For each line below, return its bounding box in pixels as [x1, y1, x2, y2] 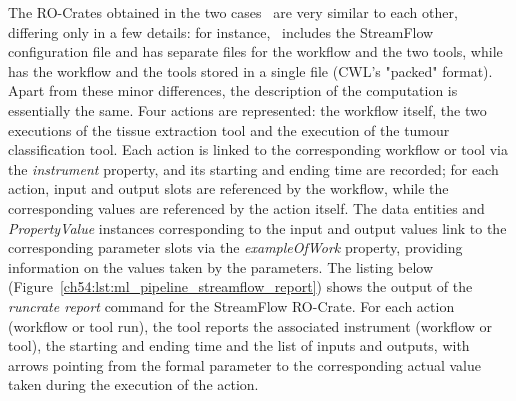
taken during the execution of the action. [8, 374, 259, 395]
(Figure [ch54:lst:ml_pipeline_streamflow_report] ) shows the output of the [8, 276, 473, 297]
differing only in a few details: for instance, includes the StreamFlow [8, 21, 434, 42]
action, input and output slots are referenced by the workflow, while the [8, 178, 449, 199]
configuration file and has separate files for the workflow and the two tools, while [8, 41, 503, 62]
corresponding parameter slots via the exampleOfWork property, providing [8, 237, 463, 258]
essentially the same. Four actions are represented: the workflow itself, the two [8, 99, 487, 120]
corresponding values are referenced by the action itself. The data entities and [8, 197, 485, 218]
